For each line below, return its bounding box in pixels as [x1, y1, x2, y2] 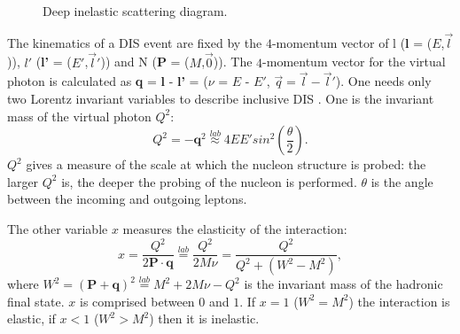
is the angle [370, 172, 433, 190]
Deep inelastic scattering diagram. [43, 2, 228, 19]
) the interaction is [348, 291, 450, 310]
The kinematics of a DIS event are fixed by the [7, 33, 262, 51]
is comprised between [79, 291, 195, 310]
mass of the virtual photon [7, 106, 152, 125]
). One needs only [335, 72, 432, 90]
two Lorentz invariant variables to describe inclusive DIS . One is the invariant [7, 89, 434, 108]
